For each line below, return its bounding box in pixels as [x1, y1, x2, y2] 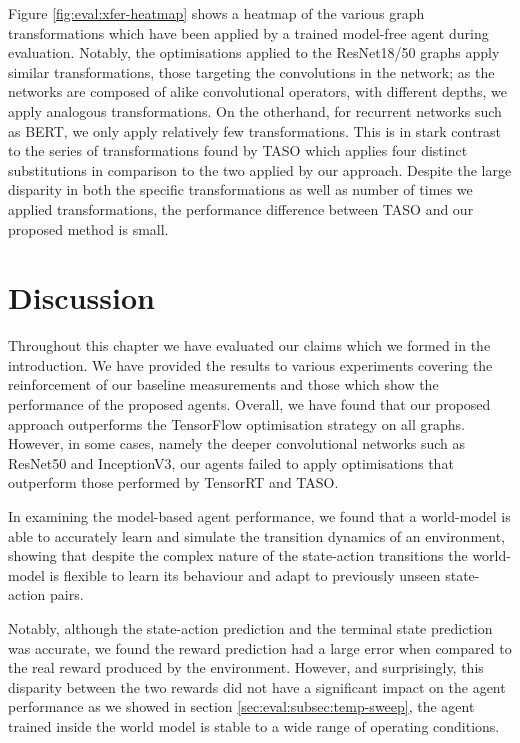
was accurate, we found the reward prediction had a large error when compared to [8, 637, 512, 658]
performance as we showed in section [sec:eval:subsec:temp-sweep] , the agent [8, 696, 475, 717]
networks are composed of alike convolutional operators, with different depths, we [8, 81, 508, 102]
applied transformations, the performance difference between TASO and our [8, 198, 474, 219]
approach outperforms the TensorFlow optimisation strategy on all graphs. [8, 413, 466, 434]
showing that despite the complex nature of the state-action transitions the [8, 545, 468, 566]
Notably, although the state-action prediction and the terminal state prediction [8, 617, 493, 638]
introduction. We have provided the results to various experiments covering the [8, 354, 493, 375]
